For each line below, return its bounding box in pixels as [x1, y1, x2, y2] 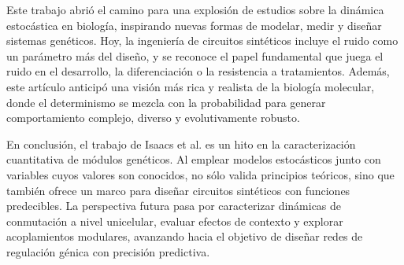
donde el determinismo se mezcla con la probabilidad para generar [6, 94, 326, 110]
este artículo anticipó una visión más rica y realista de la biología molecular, [6, 78, 375, 94]
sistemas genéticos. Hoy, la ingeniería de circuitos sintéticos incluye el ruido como [6, 32, 398, 49]
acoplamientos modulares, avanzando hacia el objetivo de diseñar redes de [6, 228, 363, 245]
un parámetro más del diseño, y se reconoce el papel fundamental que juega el [6, 47, 384, 64]
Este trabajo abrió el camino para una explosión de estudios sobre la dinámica [6, 2, 384, 17]
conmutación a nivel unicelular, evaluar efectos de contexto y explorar [6, 212, 343, 229]
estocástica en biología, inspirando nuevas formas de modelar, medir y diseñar [6, 17, 382, 33]
